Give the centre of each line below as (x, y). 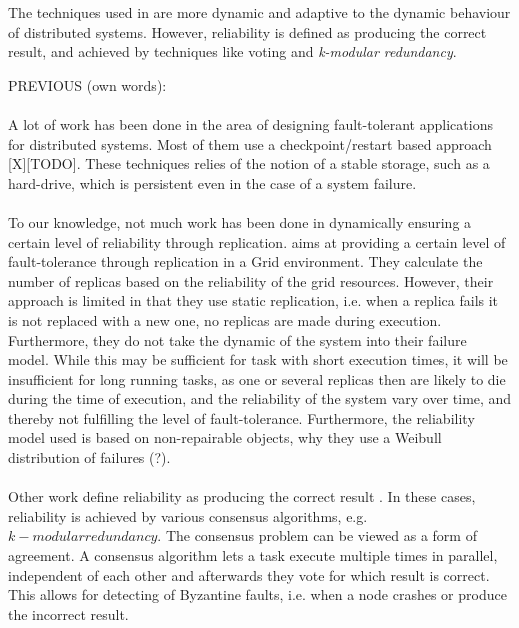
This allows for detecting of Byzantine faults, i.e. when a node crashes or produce (257, 594)
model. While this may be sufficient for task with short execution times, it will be (258, 359)
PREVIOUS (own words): (87, 84)
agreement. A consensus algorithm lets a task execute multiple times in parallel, (253, 555)
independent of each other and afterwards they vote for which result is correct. (249, 574)
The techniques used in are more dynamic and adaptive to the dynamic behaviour (259, 12)
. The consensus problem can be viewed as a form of (317, 535)
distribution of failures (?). (89, 457)
